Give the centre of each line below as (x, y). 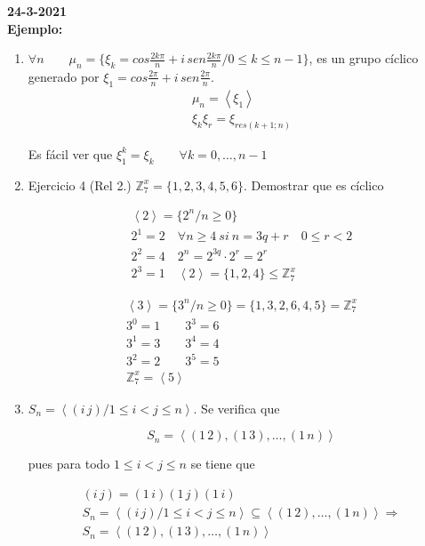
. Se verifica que (237, 408)
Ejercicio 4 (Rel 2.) (80, 185)
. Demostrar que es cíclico (313, 185)
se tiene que (223, 464)
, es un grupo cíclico (364, 58)
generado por (64, 76)
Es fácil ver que (70, 153)
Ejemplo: (35, 28)
